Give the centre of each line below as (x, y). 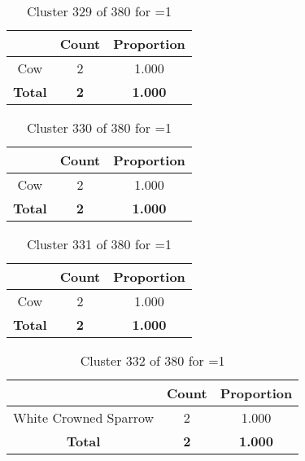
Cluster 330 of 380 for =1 (99, 127)
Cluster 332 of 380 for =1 (152, 360)
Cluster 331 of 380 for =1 (99, 244)
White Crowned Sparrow (84, 417)
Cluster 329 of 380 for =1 (99, 11)
